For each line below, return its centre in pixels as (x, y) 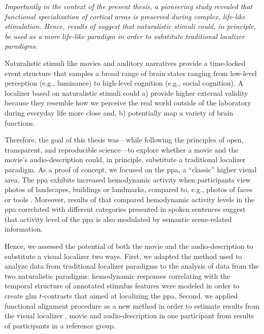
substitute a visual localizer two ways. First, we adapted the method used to (123, 256)
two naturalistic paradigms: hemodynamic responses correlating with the (118, 275)
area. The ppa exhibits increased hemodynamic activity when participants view (128, 179)
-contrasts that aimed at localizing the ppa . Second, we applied (140, 296)
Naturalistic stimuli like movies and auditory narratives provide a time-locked (125, 63)
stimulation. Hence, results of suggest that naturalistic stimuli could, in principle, (130, 26)
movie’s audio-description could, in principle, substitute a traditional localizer (125, 159)
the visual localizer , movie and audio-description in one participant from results (129, 316)
